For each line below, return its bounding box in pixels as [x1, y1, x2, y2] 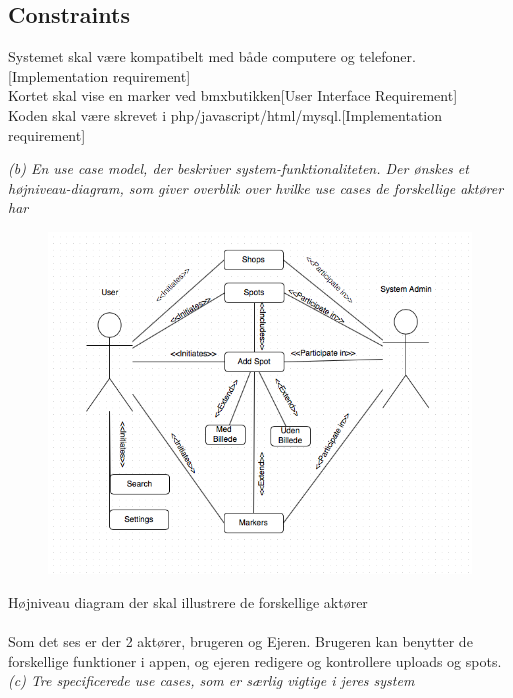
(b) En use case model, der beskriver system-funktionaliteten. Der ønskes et [8, 158, 469, 179]
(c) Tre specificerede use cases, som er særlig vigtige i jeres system [8, 670, 415, 691]
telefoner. [359, 46, 416, 67]
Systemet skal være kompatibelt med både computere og [8, 46, 355, 67]
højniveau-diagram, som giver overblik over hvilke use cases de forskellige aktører [8, 177, 504, 198]
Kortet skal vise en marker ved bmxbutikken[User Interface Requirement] [8, 85, 458, 106]
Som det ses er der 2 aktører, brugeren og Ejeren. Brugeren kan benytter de [8, 631, 473, 652]
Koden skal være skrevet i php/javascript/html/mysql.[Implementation [8, 104, 443, 125]
